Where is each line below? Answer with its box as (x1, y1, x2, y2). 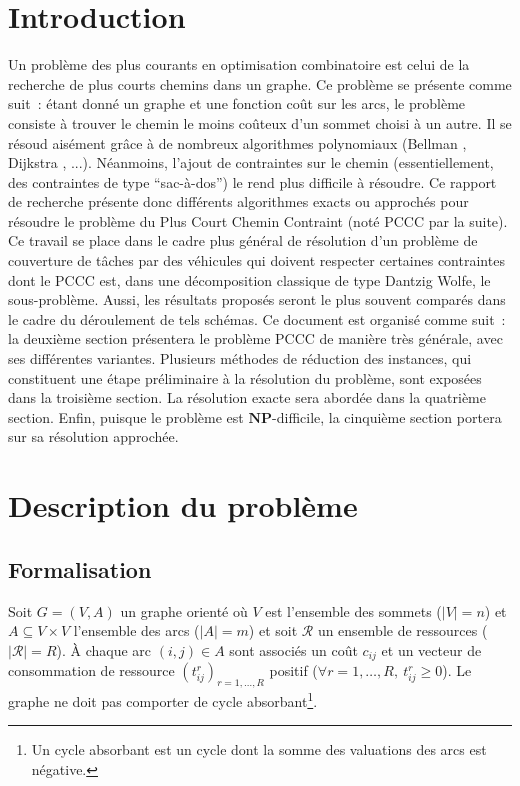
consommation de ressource (8, 660, 175, 681)
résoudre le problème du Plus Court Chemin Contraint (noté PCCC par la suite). (8, 210, 508, 231)
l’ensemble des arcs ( (73, 620, 200, 641)
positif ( (269, 660, 318, 681)
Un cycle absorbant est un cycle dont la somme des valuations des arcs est (31, 739, 487, 760)
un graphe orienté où (120, 600, 248, 621)
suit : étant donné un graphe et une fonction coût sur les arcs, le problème (8, 93, 466, 114)
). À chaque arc (56, 639, 152, 660)
